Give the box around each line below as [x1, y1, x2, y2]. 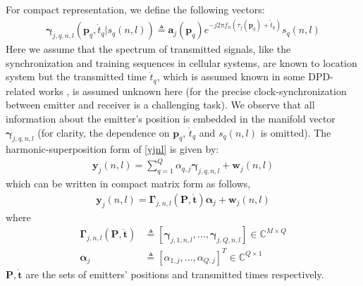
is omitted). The [260, 125, 331, 139]
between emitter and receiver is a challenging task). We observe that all [6, 97, 315, 112]
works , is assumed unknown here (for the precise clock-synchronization [38, 83, 347, 98]
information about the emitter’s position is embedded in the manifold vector [6, 111, 336, 125]
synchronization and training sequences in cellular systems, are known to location [6, 55, 357, 70]
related [6, 83, 36, 98]
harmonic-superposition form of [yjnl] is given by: [6, 142, 219, 156]
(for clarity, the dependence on [37, 125, 170, 139]
